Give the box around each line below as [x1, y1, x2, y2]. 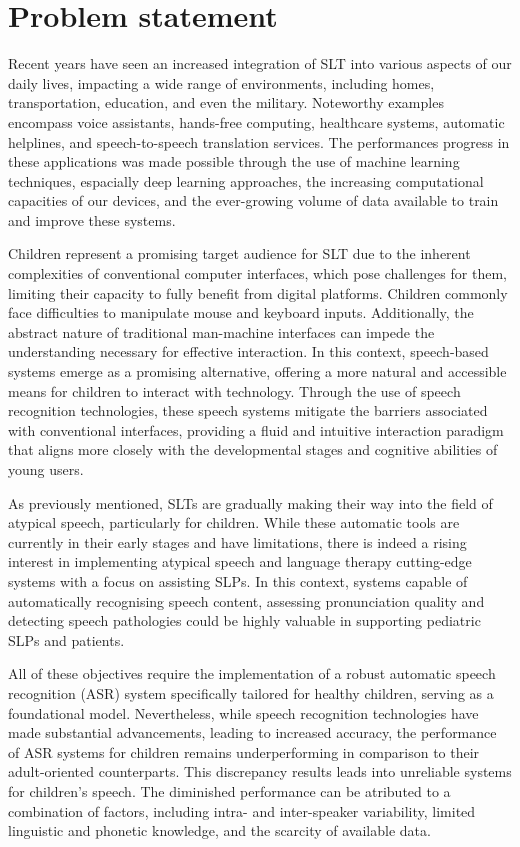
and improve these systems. [8, 209, 176, 230]
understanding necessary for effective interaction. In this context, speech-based [8, 341, 489, 362]
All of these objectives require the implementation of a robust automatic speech [8, 663, 496, 684]
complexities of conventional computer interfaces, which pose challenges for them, [8, 263, 507, 284]
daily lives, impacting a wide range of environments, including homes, [8, 72, 435, 93]
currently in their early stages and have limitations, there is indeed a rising [8, 531, 467, 552]
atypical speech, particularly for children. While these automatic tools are [8, 512, 460, 533]
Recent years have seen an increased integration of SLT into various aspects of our [8, 53, 512, 74]
